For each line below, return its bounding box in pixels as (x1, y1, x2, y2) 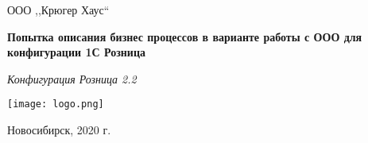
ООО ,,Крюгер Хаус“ (7, 2, 110, 17)
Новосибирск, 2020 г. (7, 122, 111, 138)
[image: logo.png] (7, 99, 104, 110)
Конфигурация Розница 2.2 (7, 70, 137, 87)
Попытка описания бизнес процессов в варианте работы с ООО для (7, 28, 362, 44)
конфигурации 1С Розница (7, 44, 145, 60)
